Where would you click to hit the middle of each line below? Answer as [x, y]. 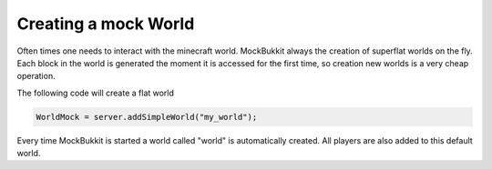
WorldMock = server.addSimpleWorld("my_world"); [147, 117]
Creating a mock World [106, 24]
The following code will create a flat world [96, 93]
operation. [36, 76]
